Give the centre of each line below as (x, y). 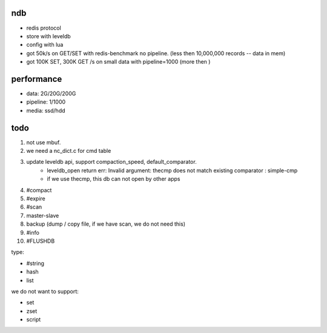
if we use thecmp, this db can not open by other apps (114, 179)
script (34, 320)
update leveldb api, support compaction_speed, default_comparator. (111, 162)
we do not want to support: (45, 291)
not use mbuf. (44, 142)
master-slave (43, 215)
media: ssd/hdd (46, 110)
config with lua (45, 45)
